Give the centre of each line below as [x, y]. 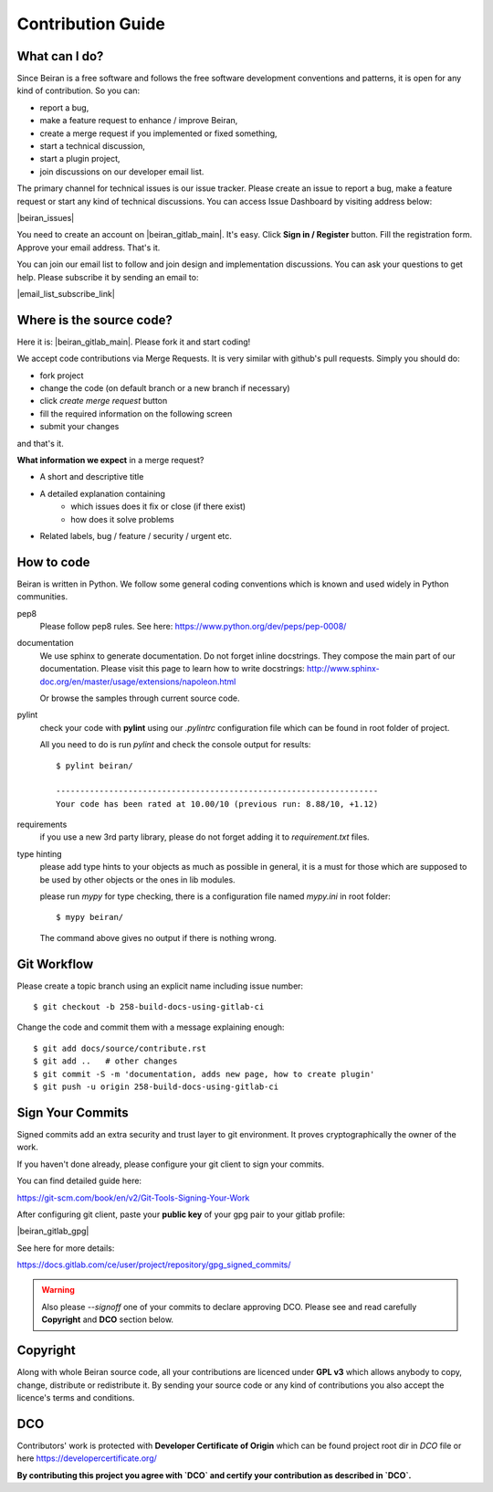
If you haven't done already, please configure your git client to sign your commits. [170, 1164]
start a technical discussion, [93, 146]
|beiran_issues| [46, 217]
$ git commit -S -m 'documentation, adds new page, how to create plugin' [204, 1074]
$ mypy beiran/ [90, 917]
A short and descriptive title [92, 477]
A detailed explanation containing [103, 493]
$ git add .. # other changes [105, 1061]
